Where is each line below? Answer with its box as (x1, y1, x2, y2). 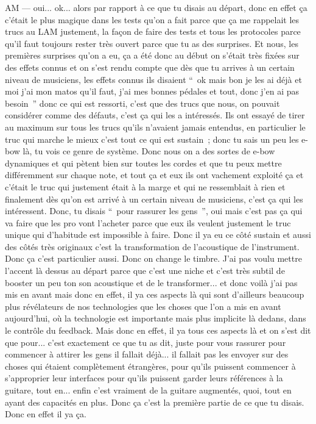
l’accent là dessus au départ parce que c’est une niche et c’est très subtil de (5, 264, 285, 277)
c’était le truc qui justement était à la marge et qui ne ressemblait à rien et (5, 180, 286, 193)
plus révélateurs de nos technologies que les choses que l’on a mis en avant (5, 300, 281, 312)
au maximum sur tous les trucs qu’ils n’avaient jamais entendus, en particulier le (5, 120, 306, 133)
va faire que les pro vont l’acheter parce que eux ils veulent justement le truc (5, 216, 291, 229)
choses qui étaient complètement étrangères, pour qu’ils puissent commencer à (5, 359, 296, 372)
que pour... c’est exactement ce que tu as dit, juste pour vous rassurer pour (5, 336, 286, 348)
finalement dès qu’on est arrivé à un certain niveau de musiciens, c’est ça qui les (5, 192, 303, 205)
